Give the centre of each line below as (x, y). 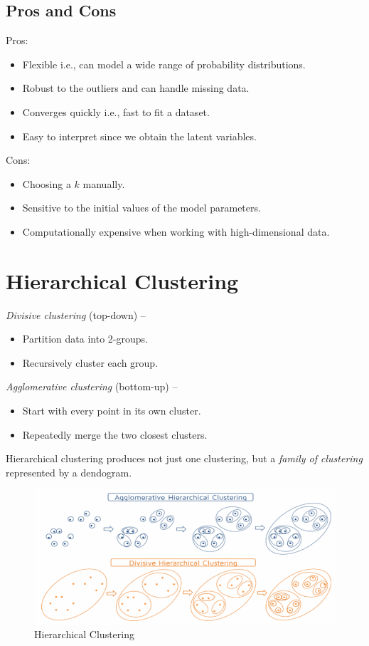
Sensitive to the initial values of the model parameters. (141, 208)
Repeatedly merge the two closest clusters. (115, 434)
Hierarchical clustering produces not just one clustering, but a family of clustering (184, 458)
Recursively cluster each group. (90, 362)
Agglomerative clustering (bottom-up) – (92, 386)
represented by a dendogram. (69, 472)
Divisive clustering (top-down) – (76, 314)
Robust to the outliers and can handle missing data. (136, 88)
